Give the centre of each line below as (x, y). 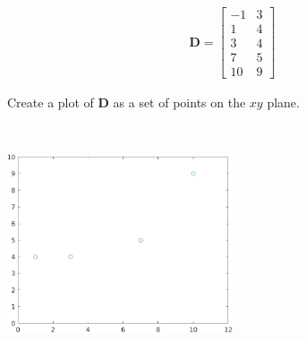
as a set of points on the (179, 102)
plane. (283, 102)
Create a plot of (51, 102)
